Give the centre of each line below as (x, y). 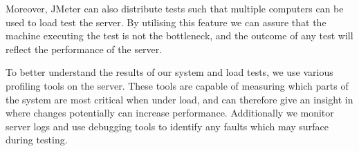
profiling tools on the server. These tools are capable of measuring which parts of (177, 85)
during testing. (37, 140)
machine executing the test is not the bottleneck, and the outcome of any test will (179, 36)
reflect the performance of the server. (84, 49)
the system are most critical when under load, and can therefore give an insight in (179, 99)
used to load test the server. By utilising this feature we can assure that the (166, 22)
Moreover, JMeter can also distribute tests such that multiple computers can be (175, 8)
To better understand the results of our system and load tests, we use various (169, 72)
